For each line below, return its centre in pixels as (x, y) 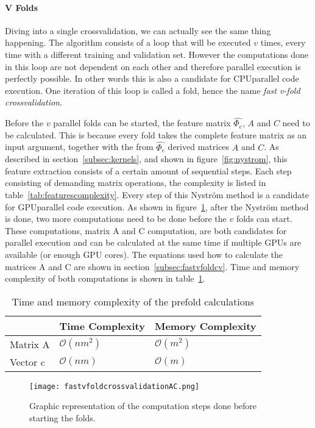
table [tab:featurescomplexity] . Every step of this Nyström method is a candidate (157, 194)
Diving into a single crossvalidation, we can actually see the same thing (138, 30)
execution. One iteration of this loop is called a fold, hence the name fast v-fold (153, 90)
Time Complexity (102, 326)
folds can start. (264, 219)
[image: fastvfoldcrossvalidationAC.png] (115, 386)
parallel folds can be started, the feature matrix (142, 123)
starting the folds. (62, 417)
